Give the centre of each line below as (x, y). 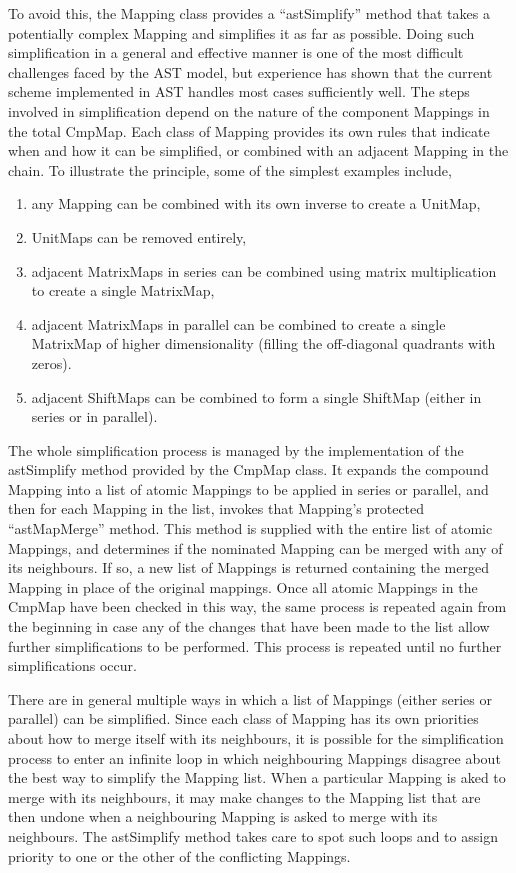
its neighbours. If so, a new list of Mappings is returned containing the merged (248, 567)
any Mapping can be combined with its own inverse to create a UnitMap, (256, 203)
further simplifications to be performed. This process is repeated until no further (255, 645)
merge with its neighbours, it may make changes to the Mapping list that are (244, 796)
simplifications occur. (72, 665)
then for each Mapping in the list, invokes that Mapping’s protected (216, 508)
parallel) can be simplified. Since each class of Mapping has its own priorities (243, 718)
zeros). (51, 362)
